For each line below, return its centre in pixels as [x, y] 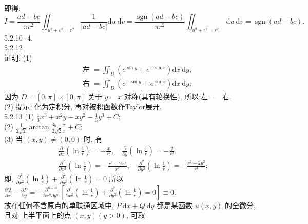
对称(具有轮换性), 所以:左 [166, 96]
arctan [39, 128]
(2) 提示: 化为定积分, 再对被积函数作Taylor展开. [83, 106]
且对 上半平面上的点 [38, 215]
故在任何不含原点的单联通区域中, [59, 205]
